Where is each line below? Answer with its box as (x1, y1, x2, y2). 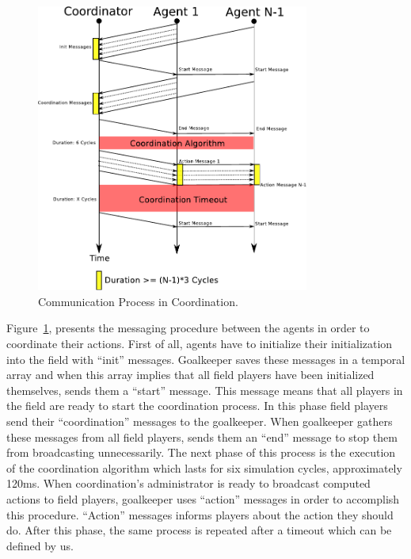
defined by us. (6, 537, 74, 553)
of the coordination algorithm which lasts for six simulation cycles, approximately (6, 459, 402, 476)
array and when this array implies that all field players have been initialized (6, 366, 375, 383)
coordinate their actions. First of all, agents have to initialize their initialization (6, 335, 393, 352)
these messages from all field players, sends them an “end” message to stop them (6, 428, 398, 445)
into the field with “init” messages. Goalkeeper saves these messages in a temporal (6, 350, 405, 367)
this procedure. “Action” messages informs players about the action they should (6, 506, 394, 523)
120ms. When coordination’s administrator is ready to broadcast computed (6, 475, 371, 492)
